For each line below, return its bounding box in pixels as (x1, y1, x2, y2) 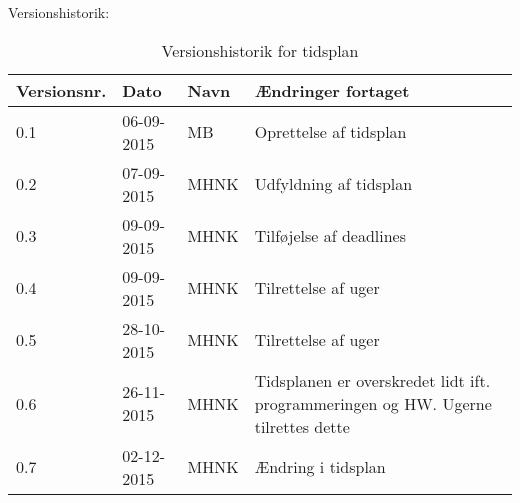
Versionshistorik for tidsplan (161, 38, 359, 62)
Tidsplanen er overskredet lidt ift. (254, 368, 491, 392)
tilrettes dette (254, 414, 350, 438)
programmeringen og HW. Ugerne (254, 391, 492, 415)
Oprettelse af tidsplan (254, 120, 407, 144)
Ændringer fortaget (254, 78, 410, 102)
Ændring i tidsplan (254, 455, 386, 479)
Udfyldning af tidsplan (254, 172, 413, 196)
